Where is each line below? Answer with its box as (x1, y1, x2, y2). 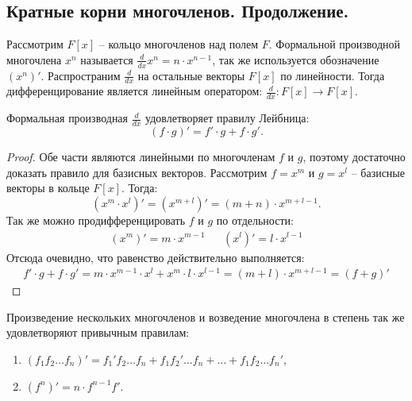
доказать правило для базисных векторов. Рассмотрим (6, 164, 268, 180)
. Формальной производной (268, 36, 401, 52)
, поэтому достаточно (302, 148, 406, 165)
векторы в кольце (6, 179, 90, 196)
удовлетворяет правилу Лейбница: (145, 110, 310, 126)
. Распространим (40, 67, 121, 83)
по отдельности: (216, 211, 294, 228)
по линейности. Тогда (280, 67, 385, 83)
